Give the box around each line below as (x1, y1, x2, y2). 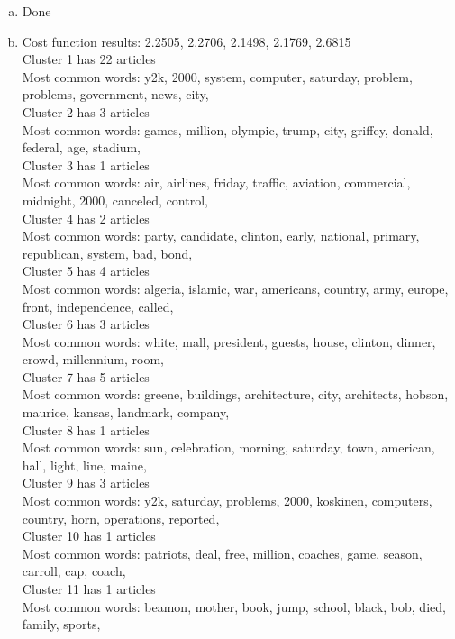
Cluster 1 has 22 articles (22, 50, 156, 68)
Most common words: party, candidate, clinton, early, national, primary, (22, 226, 420, 245)
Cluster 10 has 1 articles (22, 526, 156, 545)
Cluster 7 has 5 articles (22, 367, 150, 386)
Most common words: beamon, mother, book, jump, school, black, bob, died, (22, 597, 446, 616)
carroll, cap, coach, (22, 561, 126, 580)
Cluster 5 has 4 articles (22, 261, 150, 280)
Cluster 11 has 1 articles (22, 580, 156, 598)
